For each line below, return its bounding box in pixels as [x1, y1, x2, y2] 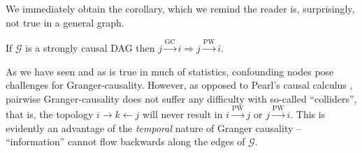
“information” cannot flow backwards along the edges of [6, 134, 245, 149]
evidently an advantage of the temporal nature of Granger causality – [6, 120, 302, 135]
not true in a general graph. [6, 15, 124, 29]
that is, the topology [6, 107, 94, 122]
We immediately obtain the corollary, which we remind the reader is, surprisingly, [6, 1, 355, 15]
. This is [290, 107, 326, 122]
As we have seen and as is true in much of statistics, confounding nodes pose [6, 64, 334, 78]
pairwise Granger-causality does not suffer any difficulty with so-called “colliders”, [6, 91, 357, 105]
